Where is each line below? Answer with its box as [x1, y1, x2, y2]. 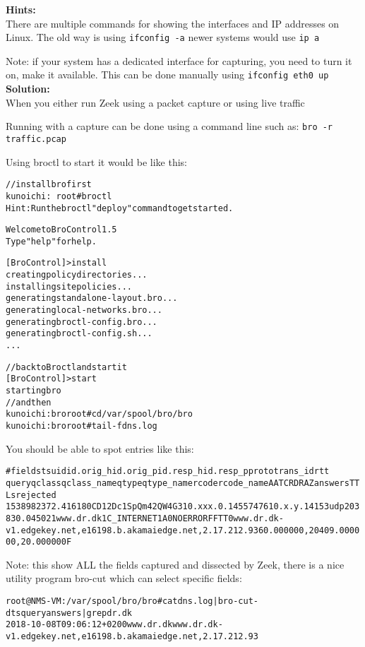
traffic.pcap [6, 133, 66, 144]
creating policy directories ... [6, 270, 148, 280]
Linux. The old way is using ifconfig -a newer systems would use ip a [6, 30, 320, 44]
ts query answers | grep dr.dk [11, 607, 133, 618]
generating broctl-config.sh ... [6, 328, 152, 339]
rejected [16, 489, 56, 500]
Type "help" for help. [6, 236, 97, 247]
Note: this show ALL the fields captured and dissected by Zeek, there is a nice [6, 557, 345, 571]
